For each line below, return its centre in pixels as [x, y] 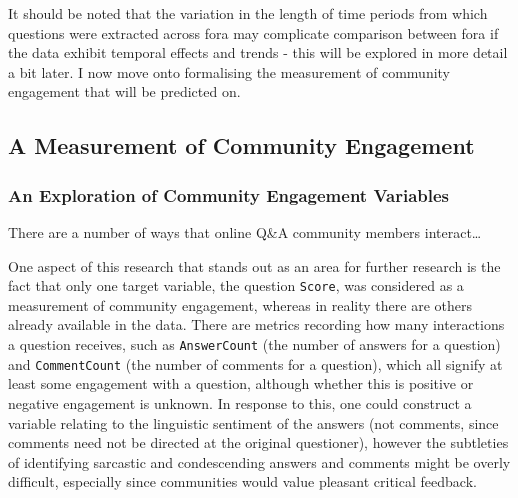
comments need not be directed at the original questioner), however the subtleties [258, 442]
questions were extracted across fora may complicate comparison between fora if [253, 32]
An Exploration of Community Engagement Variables [229, 194]
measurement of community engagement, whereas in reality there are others [240, 304]
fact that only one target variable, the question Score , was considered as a [236, 285]
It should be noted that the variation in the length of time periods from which [248, 13]
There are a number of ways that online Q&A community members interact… [245, 231]
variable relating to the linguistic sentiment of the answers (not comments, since [253, 422]
